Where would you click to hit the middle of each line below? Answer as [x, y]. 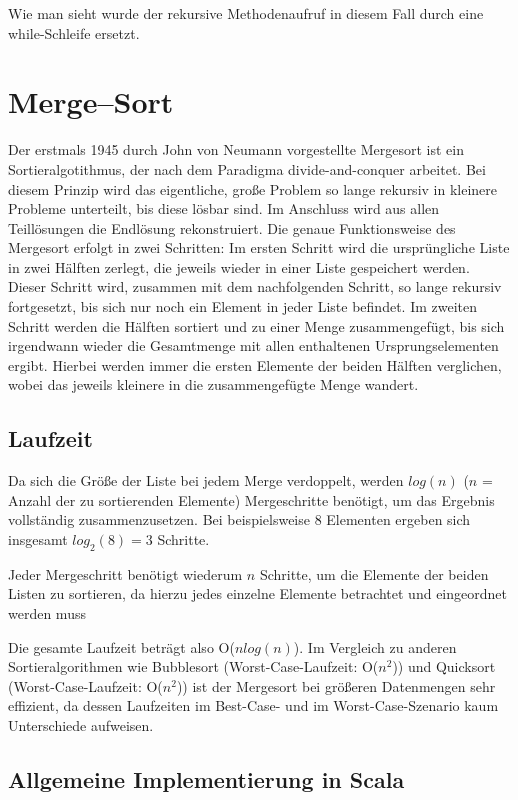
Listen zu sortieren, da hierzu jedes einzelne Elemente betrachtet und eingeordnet [257, 593]
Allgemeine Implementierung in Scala [206, 778]
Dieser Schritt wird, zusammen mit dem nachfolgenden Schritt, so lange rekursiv [255, 286]
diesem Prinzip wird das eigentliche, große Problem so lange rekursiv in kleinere [253, 188]
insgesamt [38, 539]
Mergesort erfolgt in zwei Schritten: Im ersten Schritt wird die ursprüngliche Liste [259, 247]
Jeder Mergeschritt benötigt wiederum [125, 573]
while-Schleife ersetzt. [74, 32]
